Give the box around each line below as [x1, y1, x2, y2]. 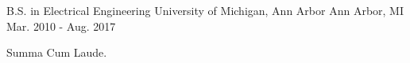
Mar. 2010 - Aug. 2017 [6, 17, 116, 34]
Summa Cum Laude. [6, 44, 107, 61]
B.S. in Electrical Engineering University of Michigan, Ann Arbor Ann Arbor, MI [6, 2, 404, 18]
